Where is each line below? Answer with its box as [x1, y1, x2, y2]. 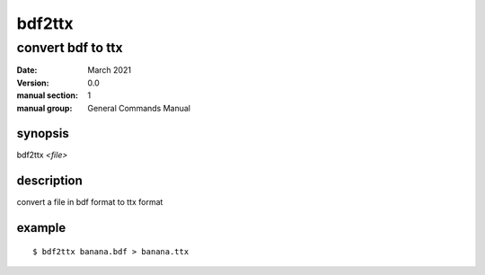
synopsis [16, 126, 69, 141]
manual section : [16, 90, 78, 101]
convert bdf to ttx [16, 40, 123, 56]
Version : [16, 77, 49, 88]
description [16, 173, 83, 189]
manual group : [16, 102, 73, 113]
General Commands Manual [87, 102, 190, 113]
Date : [16, 65, 38, 75]
